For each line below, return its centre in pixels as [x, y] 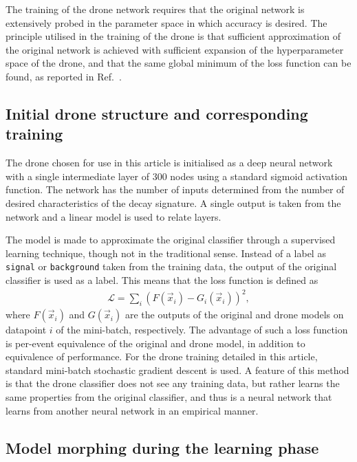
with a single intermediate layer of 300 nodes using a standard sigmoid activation [177, 176]
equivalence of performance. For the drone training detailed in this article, [162, 356]
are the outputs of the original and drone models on [234, 315]
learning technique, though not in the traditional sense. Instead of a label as [166, 253]
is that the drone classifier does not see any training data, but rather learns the [173, 383]
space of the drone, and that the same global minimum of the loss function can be [178, 63]
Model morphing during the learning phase [162, 447]
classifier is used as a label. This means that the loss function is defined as [162, 279]
